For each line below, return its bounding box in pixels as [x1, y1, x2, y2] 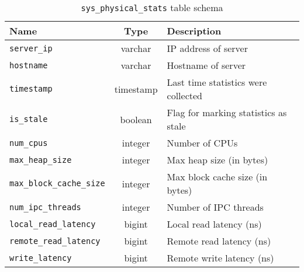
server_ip [9, 43, 53, 53]
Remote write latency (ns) [167, 251, 274, 264]
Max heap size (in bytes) [167, 153, 268, 166]
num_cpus [9, 138, 48, 148]
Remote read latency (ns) [167, 234, 271, 247]
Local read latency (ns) [167, 217, 262, 231]
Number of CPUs [167, 136, 238, 149]
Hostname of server [167, 58, 246, 72]
